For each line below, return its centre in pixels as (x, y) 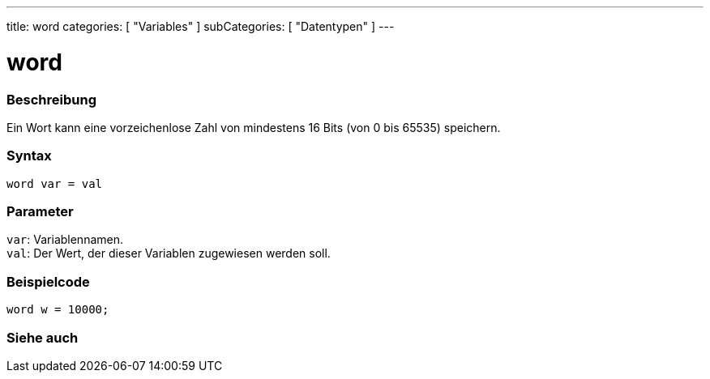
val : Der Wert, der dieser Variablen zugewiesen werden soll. (169, 253)
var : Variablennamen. (65, 240)
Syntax (29, 156)
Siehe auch (43, 337)
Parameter (40, 211)
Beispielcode (48, 281)
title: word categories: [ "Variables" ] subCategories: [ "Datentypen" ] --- (201, 26)
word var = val (55, 183)
